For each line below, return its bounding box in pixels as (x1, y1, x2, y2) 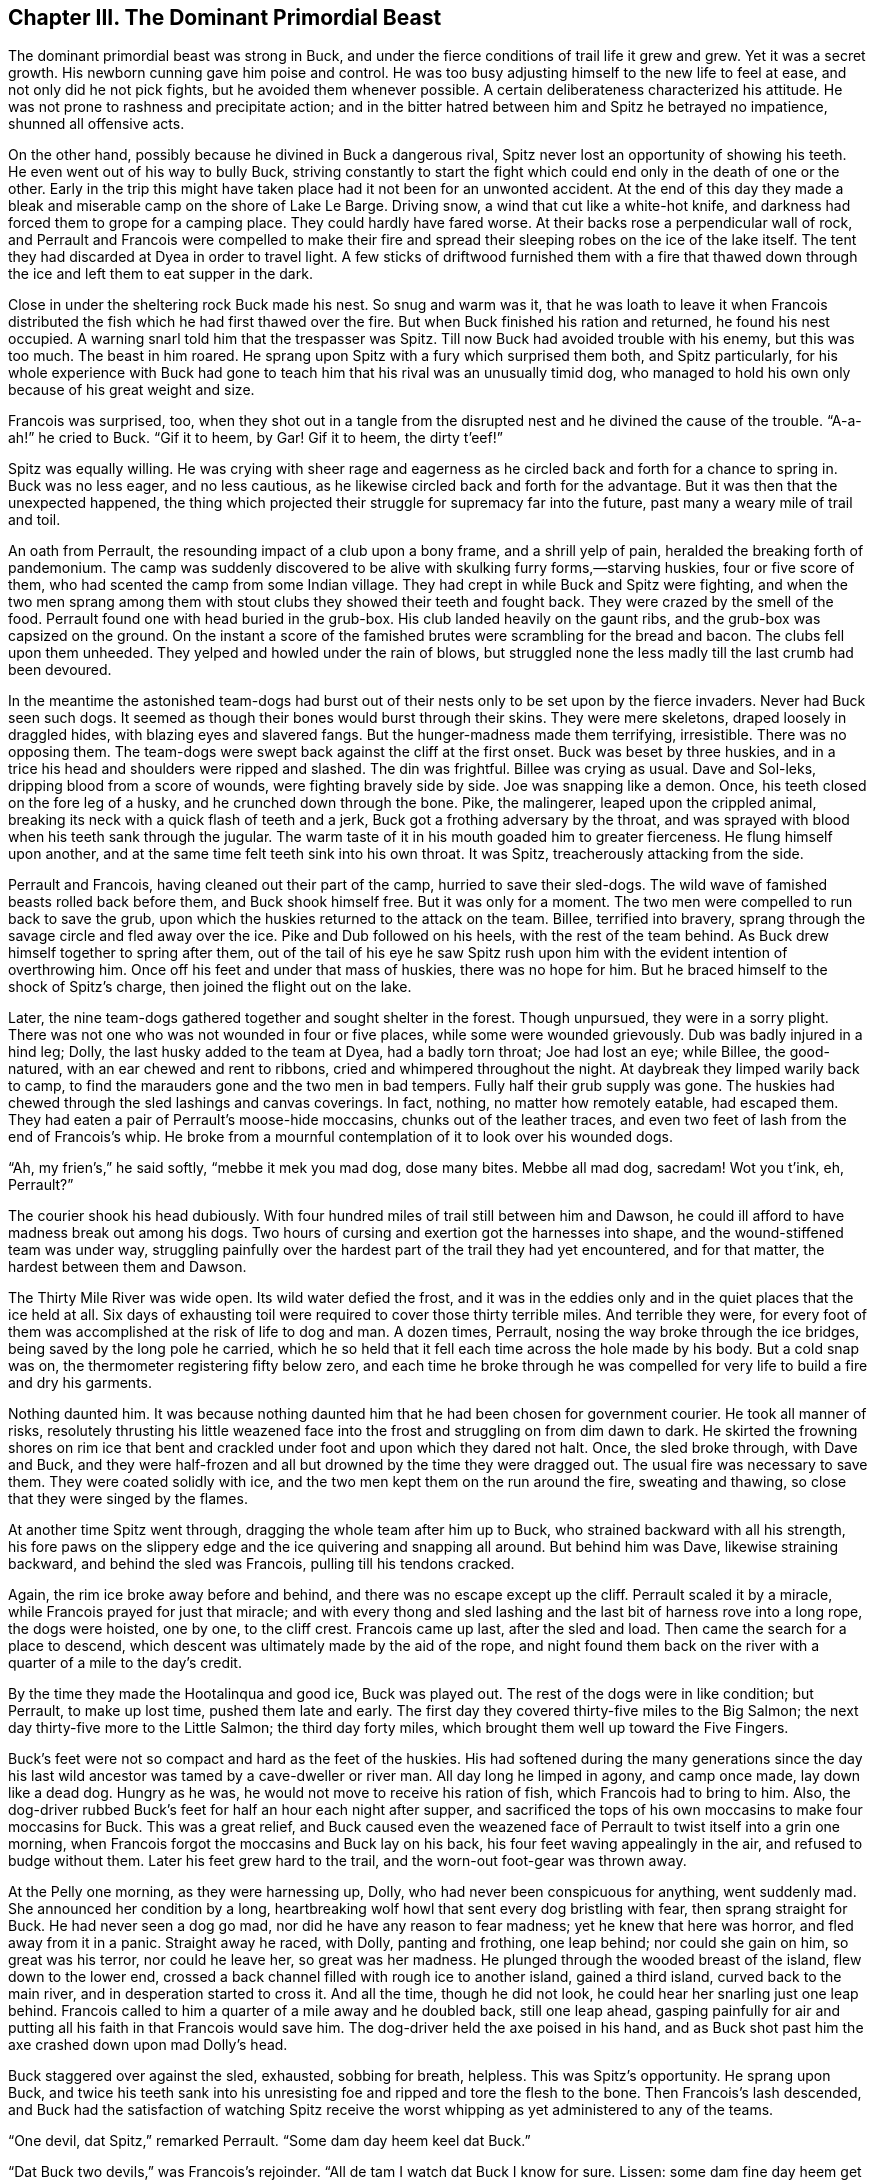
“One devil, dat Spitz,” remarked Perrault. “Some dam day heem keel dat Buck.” (8, 2132, 531, 2150)
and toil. (8, 511, 61, 529)
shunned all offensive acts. (8, 115, 185, 133)
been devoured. (8, 661, 112, 679)
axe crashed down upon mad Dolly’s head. (8, 2036, 288, 2054)
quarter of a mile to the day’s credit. (8, 1654, 242, 1672)
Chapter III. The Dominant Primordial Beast (8, 5, 442, 30)
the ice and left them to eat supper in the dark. (8, 265, 313, 283)
